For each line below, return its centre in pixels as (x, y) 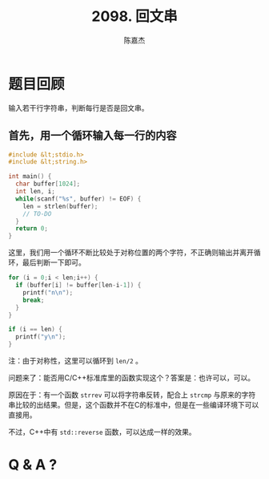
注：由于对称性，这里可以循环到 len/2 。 (75, 361)
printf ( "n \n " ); (48, 292)
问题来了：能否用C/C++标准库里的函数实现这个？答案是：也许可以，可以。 (132, 378)
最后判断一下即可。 (54, 262)
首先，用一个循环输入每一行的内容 (92, 136)
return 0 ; (32, 229)
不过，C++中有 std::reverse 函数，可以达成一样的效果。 (102, 432)
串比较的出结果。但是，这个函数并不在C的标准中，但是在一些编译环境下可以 (134, 405)
